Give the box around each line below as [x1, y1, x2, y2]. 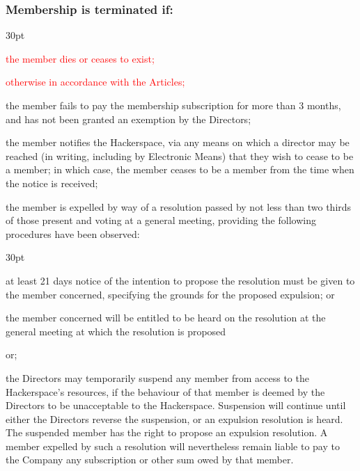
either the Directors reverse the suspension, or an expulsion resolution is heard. [6, 411, 343, 426]
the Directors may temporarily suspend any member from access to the [6, 370, 309, 385]
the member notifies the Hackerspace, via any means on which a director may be [6, 135, 350, 150]
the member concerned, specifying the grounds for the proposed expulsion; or [6, 287, 335, 301]
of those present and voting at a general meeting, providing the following [6, 213, 316, 227]
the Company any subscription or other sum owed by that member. [6, 452, 294, 467]
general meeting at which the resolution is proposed [6, 324, 226, 338]
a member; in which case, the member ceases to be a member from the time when [6, 162, 354, 177]
